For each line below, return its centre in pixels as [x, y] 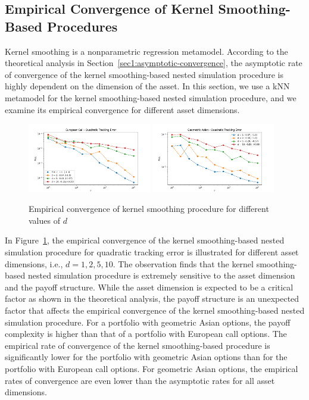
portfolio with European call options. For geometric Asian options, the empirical [152, 368]
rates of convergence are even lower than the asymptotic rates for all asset [140, 380]
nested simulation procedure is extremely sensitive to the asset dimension [161, 275]
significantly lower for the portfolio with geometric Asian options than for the [146, 357]
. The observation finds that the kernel [183, 263]
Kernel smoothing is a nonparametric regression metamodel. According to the [146, 51]
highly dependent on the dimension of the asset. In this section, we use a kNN [147, 86]
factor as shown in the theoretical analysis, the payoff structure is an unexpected [152, 299]
